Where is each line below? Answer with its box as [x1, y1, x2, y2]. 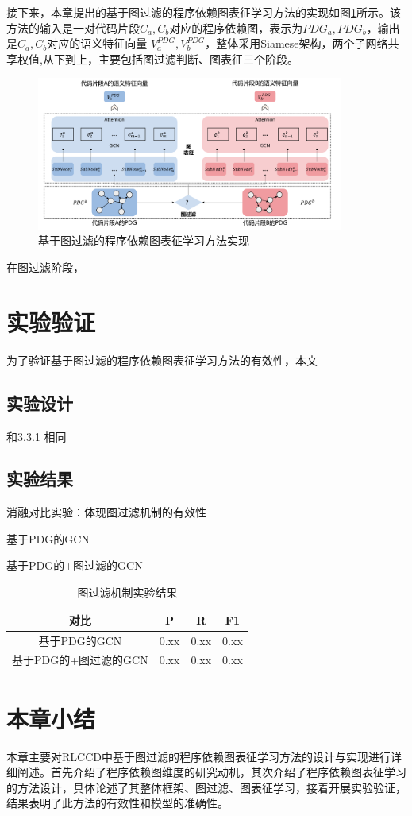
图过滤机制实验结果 [77, 584, 178, 601]
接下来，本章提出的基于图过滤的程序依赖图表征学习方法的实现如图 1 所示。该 [6, 4, 401, 20]
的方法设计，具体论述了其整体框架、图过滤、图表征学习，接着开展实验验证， [6, 779, 406, 795]
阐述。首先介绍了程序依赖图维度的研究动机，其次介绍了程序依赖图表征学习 [17, 764, 406, 780]
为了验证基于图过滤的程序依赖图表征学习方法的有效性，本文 [6, 351, 318, 368]
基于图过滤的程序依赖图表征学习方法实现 [38, 232, 249, 249]
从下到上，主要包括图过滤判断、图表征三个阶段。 [42, 50, 298, 67]
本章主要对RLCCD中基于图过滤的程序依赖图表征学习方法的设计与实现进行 [6, 748, 391, 764]
